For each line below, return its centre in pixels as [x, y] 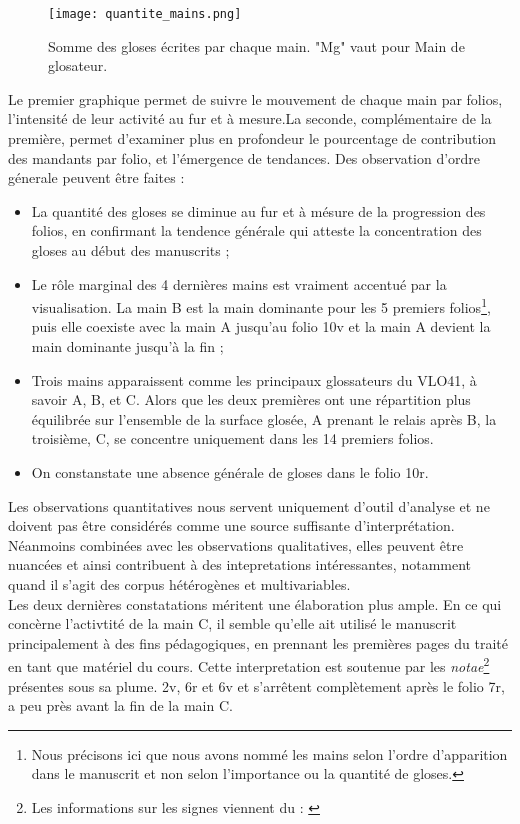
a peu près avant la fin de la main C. [120, 705]
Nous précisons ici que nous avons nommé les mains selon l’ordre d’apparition [269, 753]
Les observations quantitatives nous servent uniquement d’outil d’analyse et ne [249, 505]
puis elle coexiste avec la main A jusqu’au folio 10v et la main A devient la [261, 326]
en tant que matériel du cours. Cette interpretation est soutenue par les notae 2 [249, 664]
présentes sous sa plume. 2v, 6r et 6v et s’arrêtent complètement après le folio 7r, [256, 685]
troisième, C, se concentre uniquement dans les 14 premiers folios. [232, 438]
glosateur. [78, 65]
